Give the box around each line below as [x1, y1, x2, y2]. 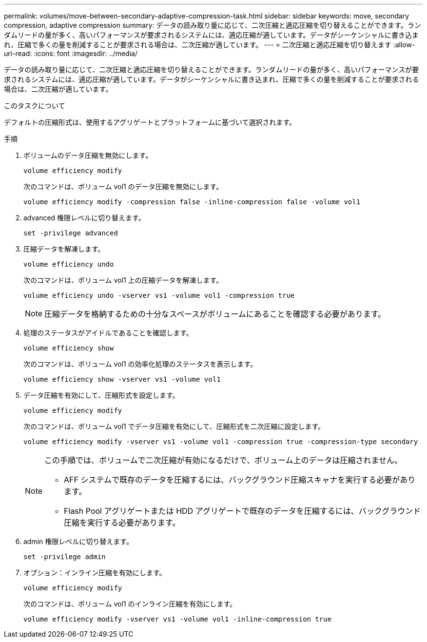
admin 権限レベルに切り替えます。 [23, 537, 133, 545]
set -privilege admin [23, 553, 106, 561]
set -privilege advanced [23, 229, 118, 237]
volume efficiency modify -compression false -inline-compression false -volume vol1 [23, 198, 361, 206]
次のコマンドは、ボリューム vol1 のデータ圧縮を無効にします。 [23, 182, 223, 191]
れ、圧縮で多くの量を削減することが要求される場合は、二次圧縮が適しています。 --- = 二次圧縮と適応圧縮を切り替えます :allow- [4, 40, 415, 49]
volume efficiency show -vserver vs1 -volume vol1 [23, 375, 221, 383]
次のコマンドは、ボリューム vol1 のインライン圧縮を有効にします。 [23, 600, 237, 608]
